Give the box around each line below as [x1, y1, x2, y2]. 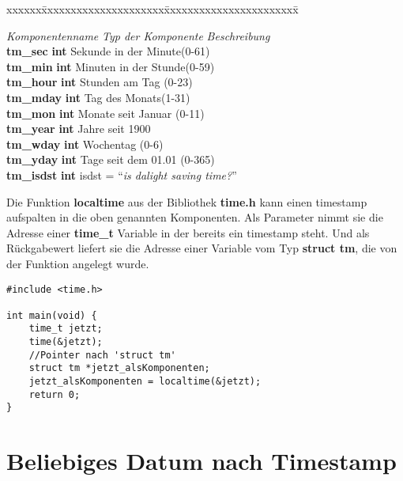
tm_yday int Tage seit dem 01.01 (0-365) [6, 151, 215, 168]
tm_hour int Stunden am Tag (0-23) [6, 74, 193, 90]
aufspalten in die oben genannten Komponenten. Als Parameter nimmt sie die [6, 209, 383, 225]
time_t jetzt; [28, 323, 103, 335]
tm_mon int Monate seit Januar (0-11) [6, 104, 205, 121]
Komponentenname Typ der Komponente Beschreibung [6, 27, 270, 44]
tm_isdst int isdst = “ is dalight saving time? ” [6, 166, 237, 183]
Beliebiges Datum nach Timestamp [6, 445, 397, 477]
